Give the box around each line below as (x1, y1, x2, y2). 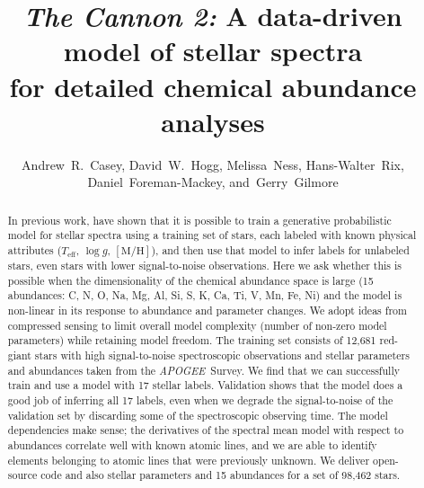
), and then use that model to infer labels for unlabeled (151, 242, 410, 257)
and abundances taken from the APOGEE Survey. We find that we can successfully (7, 362, 400, 377)
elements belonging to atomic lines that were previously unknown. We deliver (7, 452, 370, 467)
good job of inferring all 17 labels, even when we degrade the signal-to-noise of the (7, 392, 393, 407)
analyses (161, 102, 265, 139)
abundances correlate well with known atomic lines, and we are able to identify (7, 437, 377, 452)
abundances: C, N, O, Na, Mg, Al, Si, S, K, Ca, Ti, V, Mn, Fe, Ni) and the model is (7, 288, 402, 303)
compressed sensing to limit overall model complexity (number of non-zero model (7, 317, 387, 333)
